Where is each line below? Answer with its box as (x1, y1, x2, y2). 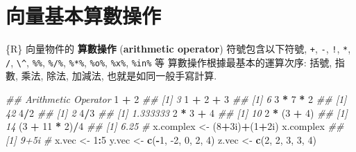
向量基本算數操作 (6, 1, 162, 30)
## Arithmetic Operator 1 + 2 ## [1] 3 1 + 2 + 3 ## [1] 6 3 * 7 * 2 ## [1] (6, 92, 347, 106)
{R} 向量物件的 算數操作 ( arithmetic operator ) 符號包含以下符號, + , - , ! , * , (6, 41, 351, 56)
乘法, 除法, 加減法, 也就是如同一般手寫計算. (21, 68, 217, 83)
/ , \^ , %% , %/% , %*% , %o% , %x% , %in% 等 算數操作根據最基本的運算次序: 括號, (6, 55, 332, 69)
